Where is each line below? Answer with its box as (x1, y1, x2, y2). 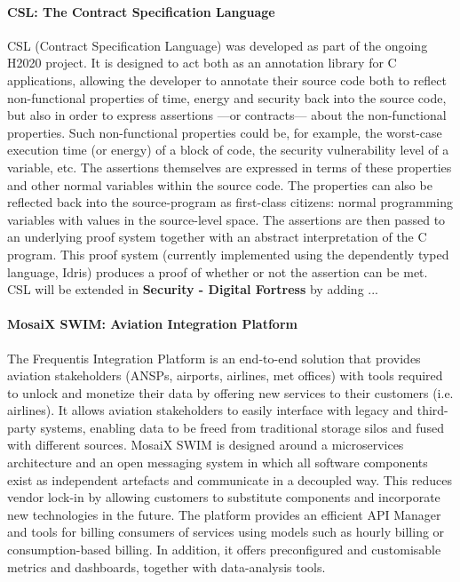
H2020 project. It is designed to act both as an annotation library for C (7, 53, 397, 72)
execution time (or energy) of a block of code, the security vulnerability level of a (7, 140, 449, 159)
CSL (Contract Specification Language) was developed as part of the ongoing (7, 36, 428, 54)
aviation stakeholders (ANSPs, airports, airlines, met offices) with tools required (7, 366, 443, 385)
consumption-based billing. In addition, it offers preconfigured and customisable (7, 540, 441, 559)
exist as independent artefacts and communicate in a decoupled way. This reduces (7, 470, 452, 489)
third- (416, 401, 448, 419)
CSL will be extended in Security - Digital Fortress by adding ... (7, 280, 378, 299)
